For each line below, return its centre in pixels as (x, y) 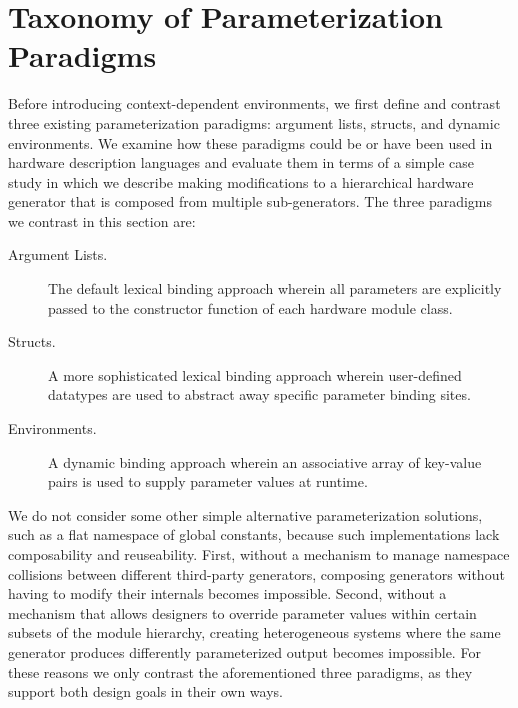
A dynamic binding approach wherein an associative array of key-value (265, 461)
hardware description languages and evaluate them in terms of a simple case (241, 162)
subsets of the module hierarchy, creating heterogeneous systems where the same (254, 632)
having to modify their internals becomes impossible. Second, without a (227, 593)
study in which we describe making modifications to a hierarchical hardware (241, 181)
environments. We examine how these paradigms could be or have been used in (250, 142)
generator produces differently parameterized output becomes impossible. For (244, 651)
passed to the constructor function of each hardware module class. (250, 307)
